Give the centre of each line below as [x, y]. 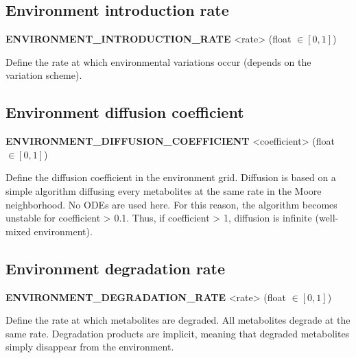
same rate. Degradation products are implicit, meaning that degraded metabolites [178, 333]
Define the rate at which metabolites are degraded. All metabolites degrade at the [178, 320]
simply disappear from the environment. [90, 347]
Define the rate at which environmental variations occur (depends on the [158, 61]
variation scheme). [44, 75]
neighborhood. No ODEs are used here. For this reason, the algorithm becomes [171, 204]
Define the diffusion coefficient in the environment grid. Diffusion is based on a [171, 177]
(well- [327, 218]
